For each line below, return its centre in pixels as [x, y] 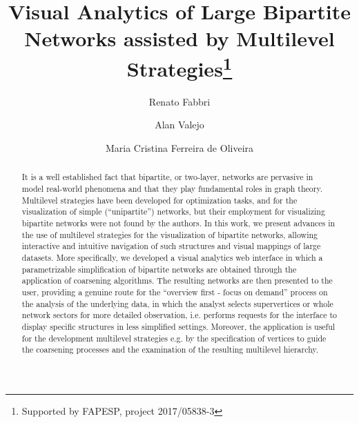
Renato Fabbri [179, 101]
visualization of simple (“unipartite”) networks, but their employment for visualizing [173, 211]
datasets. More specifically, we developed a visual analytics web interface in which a [172, 257]
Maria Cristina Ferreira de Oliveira [179, 148]
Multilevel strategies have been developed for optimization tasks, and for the [159, 200]
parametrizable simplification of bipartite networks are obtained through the [159, 269]
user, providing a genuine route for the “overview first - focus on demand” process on [175, 292]
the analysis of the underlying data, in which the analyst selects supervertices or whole [177, 303]
